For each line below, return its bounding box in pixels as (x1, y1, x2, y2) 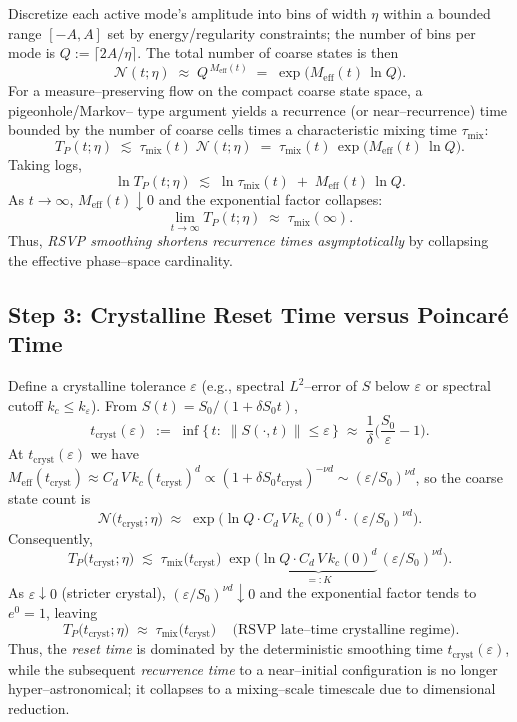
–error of (304, 375, 358, 396)
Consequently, (8, 527, 93, 548)
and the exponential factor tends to (259, 582, 477, 603)
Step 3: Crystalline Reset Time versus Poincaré (8, 298, 509, 329)
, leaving (45, 602, 98, 623)
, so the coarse (415, 466, 503, 487)
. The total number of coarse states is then (137, 42, 399, 63)
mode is (8, 42, 56, 63)
